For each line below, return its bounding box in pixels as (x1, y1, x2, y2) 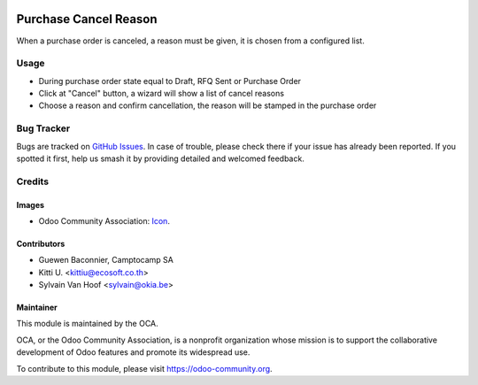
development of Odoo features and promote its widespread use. (16, 347, 251, 358)
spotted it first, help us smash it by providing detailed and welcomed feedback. (16, 153, 305, 164)
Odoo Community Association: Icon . (38, 215, 170, 226)
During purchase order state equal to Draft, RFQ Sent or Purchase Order (38, 75, 301, 86)
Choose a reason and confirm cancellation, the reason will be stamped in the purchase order (38, 100, 377, 111)
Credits (16, 175, 49, 188)
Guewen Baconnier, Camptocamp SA (38, 255, 174, 266)
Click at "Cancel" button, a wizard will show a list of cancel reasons (38, 89, 285, 99)
